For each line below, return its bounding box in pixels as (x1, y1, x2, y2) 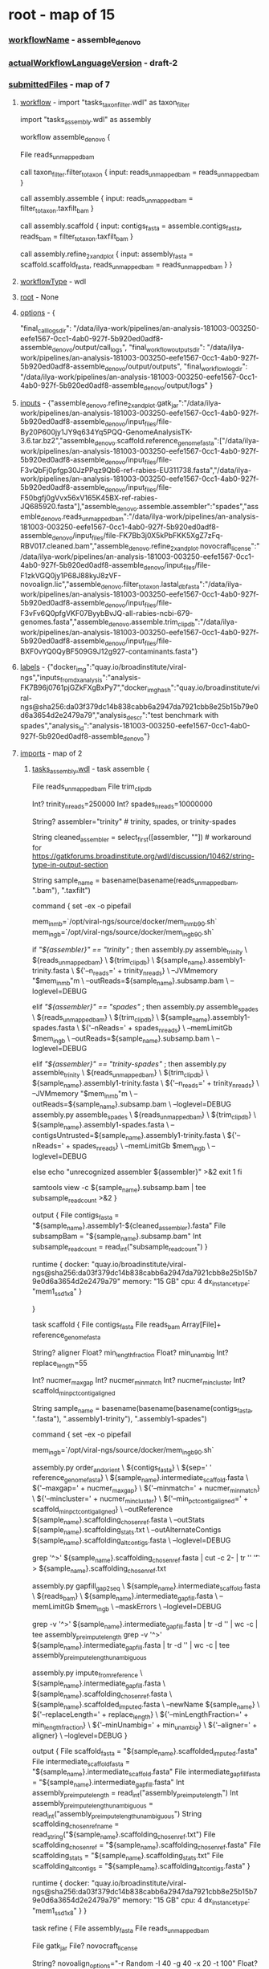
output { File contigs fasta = (31, 1210, 120, 1222)
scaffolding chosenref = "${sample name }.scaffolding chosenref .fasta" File (31, 1841, 261, 1852)
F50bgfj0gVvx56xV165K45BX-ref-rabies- (19, 492, 158, 503)
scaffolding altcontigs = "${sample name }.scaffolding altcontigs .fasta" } (31, 1861, 251, 1873)
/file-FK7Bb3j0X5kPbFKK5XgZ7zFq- (103, 531, 223, 540)
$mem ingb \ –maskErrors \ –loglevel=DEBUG (75, 1602, 222, 1613)
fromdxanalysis (59, 676, 103, 684)
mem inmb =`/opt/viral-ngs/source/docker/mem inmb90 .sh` (31, 917, 218, 928)
